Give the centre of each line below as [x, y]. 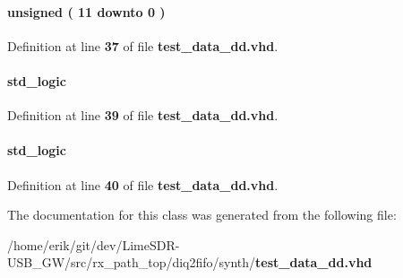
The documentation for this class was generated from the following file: [202, 215]
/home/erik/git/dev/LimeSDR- [94, 244]
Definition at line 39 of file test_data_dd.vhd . [143, 115]
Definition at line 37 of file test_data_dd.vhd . [143, 45]
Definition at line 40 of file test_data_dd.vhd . [143, 184]
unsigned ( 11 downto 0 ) [86, 11]
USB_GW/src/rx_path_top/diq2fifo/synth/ [132, 262]
